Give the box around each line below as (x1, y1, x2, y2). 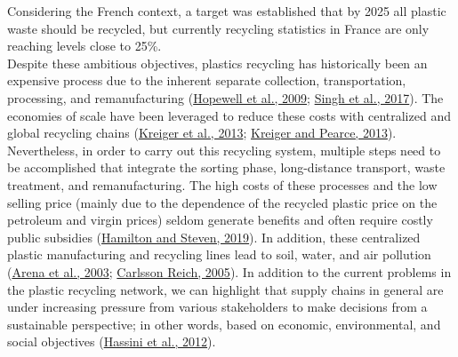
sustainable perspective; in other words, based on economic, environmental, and (7, 314, 441, 333)
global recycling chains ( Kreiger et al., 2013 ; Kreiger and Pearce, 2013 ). (7, 123, 397, 142)
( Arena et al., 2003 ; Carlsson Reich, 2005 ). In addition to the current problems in (7, 262, 452, 281)
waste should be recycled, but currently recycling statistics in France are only (7, 19, 430, 37)
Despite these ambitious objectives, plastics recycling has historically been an (7, 53, 428, 72)
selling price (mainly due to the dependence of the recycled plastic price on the (7, 193, 438, 211)
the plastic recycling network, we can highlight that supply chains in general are (7, 280, 444, 298)
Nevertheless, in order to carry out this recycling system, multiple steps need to (7, 140, 441, 159)
